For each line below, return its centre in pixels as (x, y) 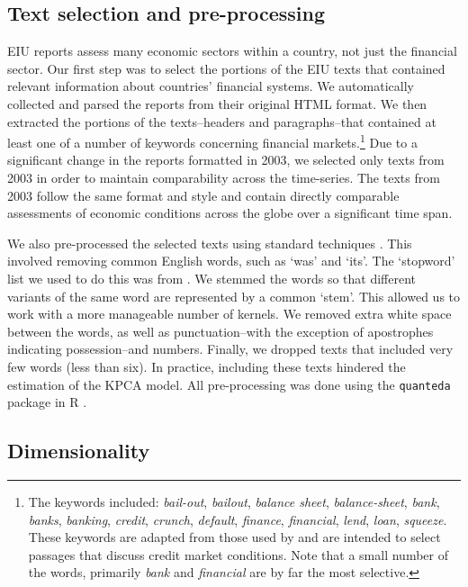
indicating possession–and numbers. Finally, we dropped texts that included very (230, 349)
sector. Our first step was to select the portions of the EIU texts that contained (226, 68)
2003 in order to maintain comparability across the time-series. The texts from (224, 178)
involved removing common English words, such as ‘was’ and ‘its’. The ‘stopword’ (231, 261)
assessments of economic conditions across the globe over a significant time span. (230, 213)
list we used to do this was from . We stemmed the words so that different (212, 278)
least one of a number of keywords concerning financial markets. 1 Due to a (212, 141)
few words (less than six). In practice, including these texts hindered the (207, 366)
